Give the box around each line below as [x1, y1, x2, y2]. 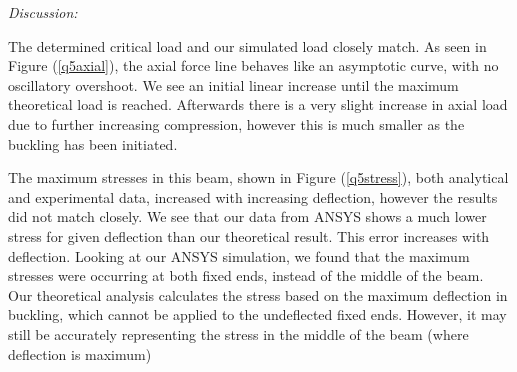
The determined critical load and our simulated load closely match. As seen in [8, 35, 487, 56]
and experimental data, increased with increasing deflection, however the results [8, 186, 498, 207]
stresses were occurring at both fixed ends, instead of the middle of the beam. [8, 265, 484, 286]
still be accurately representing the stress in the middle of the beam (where [8, 323, 469, 344]
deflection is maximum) [8, 343, 152, 364]
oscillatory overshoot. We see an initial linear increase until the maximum [8, 74, 459, 95]
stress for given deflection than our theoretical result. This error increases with [8, 225, 490, 246]
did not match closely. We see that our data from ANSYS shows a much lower [8, 206, 487, 227]
